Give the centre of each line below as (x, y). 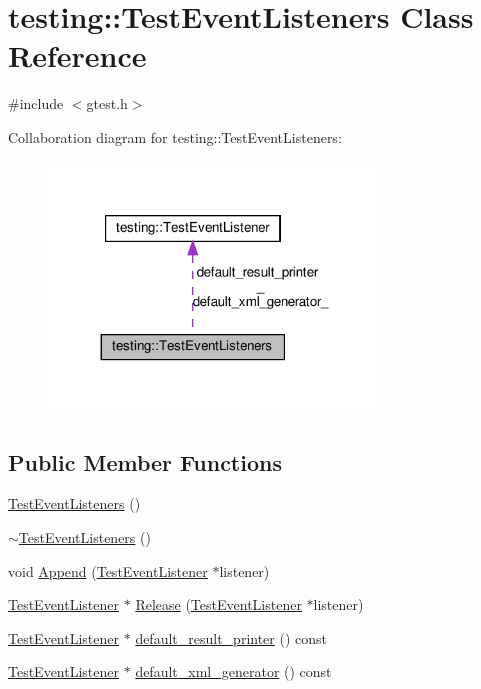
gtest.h (107, 103)
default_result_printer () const (231, 637)
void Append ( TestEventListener (108, 570)
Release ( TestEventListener (218, 604)
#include (36, 103)
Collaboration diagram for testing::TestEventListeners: (175, 136)
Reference (77, 55)
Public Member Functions (145, 461)
